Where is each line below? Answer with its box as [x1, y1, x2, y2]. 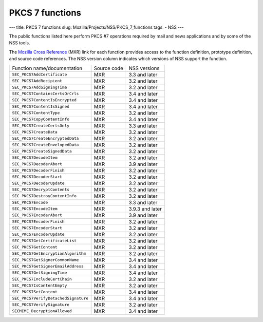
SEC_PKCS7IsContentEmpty [12, 283, 67, 288]
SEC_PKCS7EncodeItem [12, 206, 58, 211]
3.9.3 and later [129, 205, 162, 212]
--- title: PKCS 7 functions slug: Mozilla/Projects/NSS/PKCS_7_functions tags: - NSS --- [9, 24, 184, 30]
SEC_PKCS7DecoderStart [12, 174, 63, 179]
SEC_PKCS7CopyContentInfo [12, 117, 70, 122]
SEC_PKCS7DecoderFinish [12, 168, 65, 173]
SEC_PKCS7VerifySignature [12, 302, 70, 307]
